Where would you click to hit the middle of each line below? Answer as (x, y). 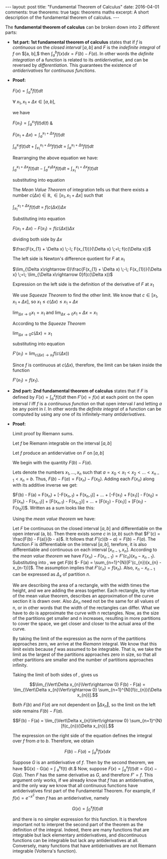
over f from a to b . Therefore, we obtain (53, 741)
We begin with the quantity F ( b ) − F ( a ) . (52, 462)
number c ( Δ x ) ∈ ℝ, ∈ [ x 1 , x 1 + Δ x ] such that (58, 196)
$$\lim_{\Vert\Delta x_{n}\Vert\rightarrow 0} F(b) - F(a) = (87, 684)
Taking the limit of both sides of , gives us (55, 674)
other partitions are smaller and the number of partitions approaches (83, 659)
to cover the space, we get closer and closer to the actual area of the (83, 623)
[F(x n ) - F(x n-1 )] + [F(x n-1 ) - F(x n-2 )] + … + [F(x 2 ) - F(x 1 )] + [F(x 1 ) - (79, 502)
